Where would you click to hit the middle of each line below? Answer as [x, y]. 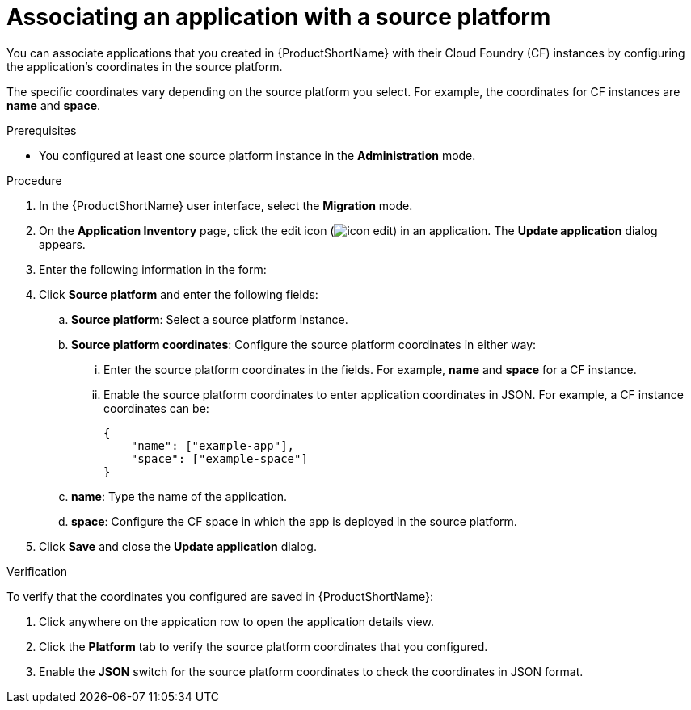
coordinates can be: [156, 408]
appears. [62, 244]
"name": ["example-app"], [213, 445]
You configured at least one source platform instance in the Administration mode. [257, 155]
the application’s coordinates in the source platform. [145, 66]
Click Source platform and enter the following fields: [179, 294]
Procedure [34, 180]
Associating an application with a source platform [279, 17]
